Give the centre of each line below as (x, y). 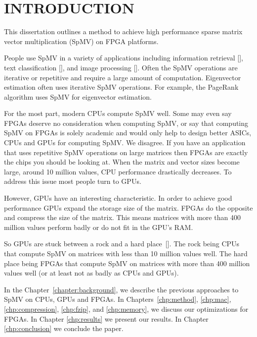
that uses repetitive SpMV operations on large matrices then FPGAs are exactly (126, 152)
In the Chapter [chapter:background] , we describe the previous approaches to (121, 289)
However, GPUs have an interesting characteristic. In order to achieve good (118, 198)
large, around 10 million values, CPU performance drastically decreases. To (118, 171)
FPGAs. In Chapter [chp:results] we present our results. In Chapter (106, 318)
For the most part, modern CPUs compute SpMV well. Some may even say (118, 113)
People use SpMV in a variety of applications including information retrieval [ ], (124, 58)
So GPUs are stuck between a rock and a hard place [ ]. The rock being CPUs (122, 244)
